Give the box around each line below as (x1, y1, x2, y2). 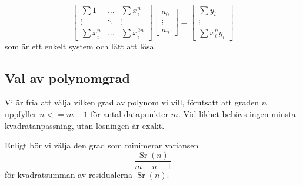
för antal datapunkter (90, 108, 168, 120)
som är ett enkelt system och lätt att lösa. (5, 39, 157, 52)
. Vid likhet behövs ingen (178, 108, 269, 120)
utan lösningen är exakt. (76, 119, 165, 131)
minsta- (271, 108, 299, 120)
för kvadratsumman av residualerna (5, 168, 132, 180)
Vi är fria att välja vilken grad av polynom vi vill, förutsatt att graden (5, 96, 259, 108)
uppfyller (5, 108, 37, 120)
